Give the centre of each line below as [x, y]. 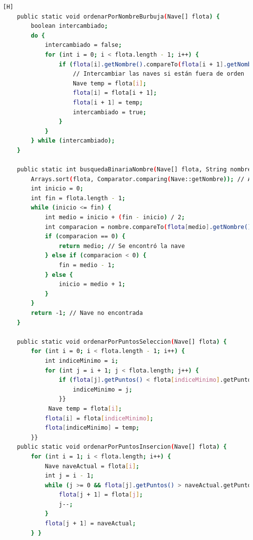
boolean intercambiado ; [69, 26]
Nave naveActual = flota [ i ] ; [92, 466]
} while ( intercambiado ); [73, 141]
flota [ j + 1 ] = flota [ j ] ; [101, 495]
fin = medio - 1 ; [87, 265]
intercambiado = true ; [110, 112]
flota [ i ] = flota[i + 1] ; [115, 93]
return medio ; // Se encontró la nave [122, 246]
